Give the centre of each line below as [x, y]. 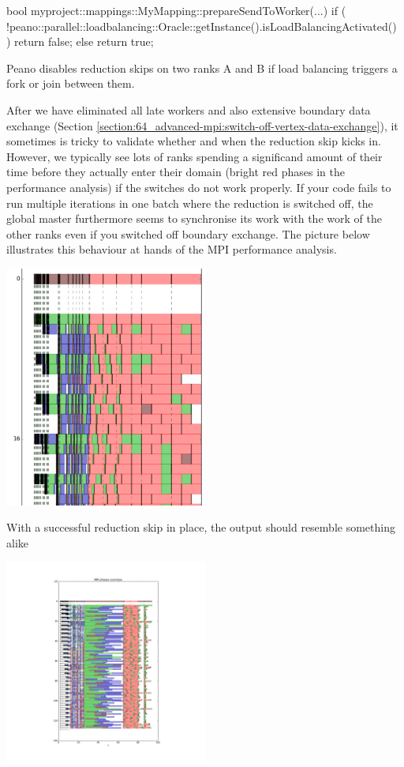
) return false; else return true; [80, 41]
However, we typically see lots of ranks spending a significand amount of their [195, 156]
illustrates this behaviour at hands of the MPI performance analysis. [172, 249]
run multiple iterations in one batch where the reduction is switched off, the [190, 203]
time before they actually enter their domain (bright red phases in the [176, 172]
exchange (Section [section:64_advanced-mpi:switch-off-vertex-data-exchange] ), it [202, 125]
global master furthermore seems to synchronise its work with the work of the [194, 218]
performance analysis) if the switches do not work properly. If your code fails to [199, 187]
